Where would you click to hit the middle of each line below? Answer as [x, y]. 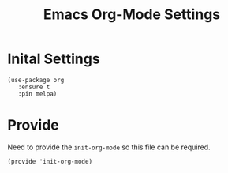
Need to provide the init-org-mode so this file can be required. [109, 147]
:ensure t [34, 87]
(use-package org [36, 80]
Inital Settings [54, 59]
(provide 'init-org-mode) [50, 161]
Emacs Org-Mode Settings [132, 15]
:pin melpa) [37, 94]
